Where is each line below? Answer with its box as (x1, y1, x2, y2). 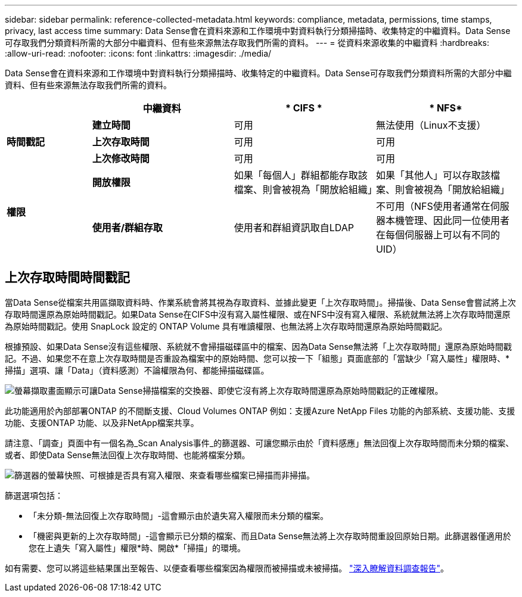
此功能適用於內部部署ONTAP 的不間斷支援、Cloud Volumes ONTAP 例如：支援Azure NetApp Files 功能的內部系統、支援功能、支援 (5, 405, 515, 416)
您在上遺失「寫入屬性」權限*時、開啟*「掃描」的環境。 (29, 542, 246, 553)
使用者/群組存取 (92, 222, 163, 234)
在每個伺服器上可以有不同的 (375, 229, 500, 241)
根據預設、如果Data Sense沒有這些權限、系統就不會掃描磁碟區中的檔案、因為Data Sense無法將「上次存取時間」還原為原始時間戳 (5, 341, 512, 352)
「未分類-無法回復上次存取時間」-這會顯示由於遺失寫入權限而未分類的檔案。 (29, 510, 328, 521)
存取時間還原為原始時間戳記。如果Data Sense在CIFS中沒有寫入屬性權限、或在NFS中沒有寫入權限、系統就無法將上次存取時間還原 (5, 309, 511, 319)
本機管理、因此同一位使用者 (385, 214, 509, 226)
